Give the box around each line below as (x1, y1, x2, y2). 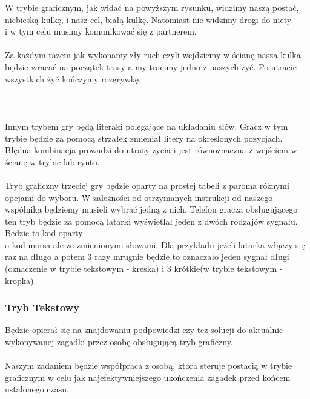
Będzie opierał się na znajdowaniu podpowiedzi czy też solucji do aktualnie (5, 323, 283, 336)
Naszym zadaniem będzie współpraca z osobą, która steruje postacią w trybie (5, 359, 292, 372)
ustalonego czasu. (5, 383, 69, 395)
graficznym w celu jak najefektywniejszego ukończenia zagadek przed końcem (5, 371, 291, 383)
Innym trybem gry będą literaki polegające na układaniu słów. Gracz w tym (5, 119, 288, 132)
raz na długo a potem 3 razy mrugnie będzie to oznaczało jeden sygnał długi (5, 250, 289, 263)
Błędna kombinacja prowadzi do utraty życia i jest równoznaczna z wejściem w (5, 143, 297, 156)
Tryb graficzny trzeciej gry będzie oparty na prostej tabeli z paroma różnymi (5, 179, 289, 191)
